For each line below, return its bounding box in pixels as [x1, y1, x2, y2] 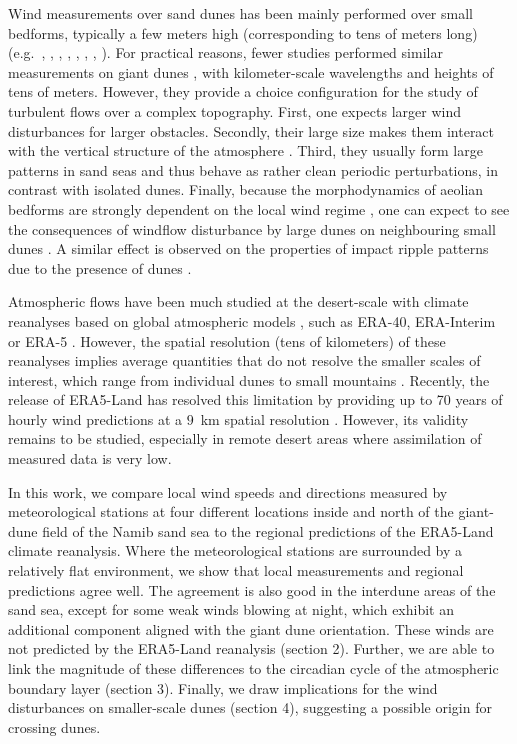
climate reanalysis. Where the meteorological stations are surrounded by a [8, 540, 463, 561]
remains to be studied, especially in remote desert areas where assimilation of [8, 428, 482, 449]
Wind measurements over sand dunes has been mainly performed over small [8, 3, 473, 23]
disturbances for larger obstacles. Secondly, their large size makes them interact [8, 120, 495, 141]
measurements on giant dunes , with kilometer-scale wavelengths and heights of [8, 61, 494, 82]
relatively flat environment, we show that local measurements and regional [8, 560, 464, 581]
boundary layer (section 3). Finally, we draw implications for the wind [8, 677, 438, 698]
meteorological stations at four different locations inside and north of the [8, 501, 454, 522]
